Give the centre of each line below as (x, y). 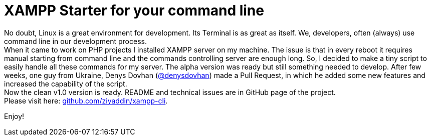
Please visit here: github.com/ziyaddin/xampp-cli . (86, 100)
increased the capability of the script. (66, 83)
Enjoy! (14, 116)
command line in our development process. (75, 41)
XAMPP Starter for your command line (134, 10)
